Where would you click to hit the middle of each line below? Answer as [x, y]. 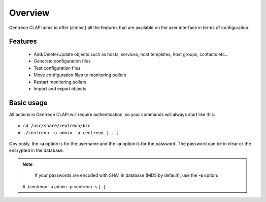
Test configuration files [57, 68]
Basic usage [28, 102]
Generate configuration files [62, 61]
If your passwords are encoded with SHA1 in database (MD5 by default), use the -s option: [127, 175]
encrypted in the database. [36, 150]
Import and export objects [60, 88]
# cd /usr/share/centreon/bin [54, 126]
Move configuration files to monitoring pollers [80, 75]
